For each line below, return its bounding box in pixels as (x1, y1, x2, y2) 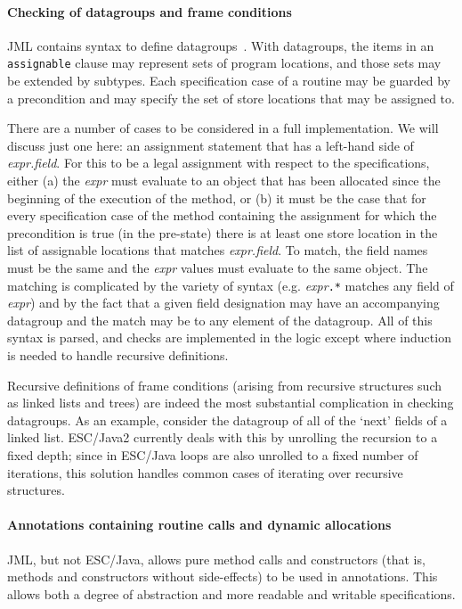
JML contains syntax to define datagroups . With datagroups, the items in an (7, 36, 434, 54)
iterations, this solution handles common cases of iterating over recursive (7, 463, 403, 481)
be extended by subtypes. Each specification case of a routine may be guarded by (7, 71, 450, 90)
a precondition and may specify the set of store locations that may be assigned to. (7, 88, 455, 107)
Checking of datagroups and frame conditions (7, 2, 292, 21)
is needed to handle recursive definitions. (7, 346, 229, 365)
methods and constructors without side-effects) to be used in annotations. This (7, 567, 438, 586)
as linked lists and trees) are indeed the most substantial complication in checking (7, 393, 454, 412)
